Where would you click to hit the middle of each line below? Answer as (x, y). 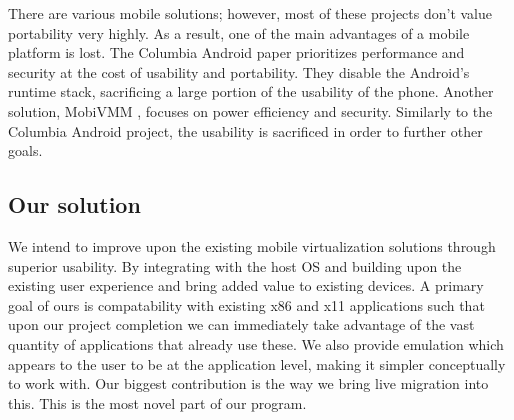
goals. (25, 150)
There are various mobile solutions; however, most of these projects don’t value (250, 13)
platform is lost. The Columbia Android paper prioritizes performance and (236, 52)
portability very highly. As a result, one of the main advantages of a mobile (239, 32)
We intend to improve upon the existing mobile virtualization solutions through (252, 245)
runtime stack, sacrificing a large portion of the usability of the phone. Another (251, 91)
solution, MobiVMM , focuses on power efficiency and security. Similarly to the (250, 110)
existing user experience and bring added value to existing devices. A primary (246, 285)
